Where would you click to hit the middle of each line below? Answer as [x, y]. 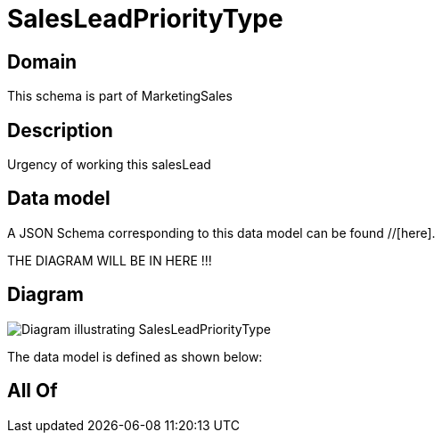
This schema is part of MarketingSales [120, 96]
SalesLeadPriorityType [145, 19]
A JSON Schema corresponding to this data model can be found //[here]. [221, 232]
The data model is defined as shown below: [135, 356]
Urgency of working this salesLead [109, 165]
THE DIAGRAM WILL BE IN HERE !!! [110, 260]
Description [60, 130]
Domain [42, 61]
